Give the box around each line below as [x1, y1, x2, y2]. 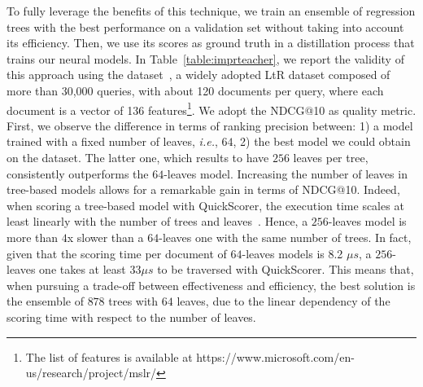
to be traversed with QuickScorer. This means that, [157, 261, 414, 278]
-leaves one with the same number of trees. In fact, [159, 228, 412, 245]
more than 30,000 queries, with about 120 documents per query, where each [7, 81, 384, 99]
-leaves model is [328, 213, 407, 230]
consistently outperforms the [7, 165, 149, 182]
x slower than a [67, 228, 144, 245]
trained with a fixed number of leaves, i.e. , [7, 133, 218, 150]
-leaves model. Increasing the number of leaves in [164, 165, 408, 182]
